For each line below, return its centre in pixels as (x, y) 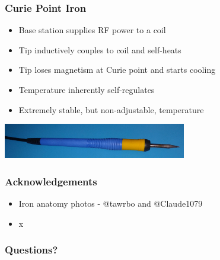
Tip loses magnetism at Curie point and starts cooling (117, 70)
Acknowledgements (51, 181)
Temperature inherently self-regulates (87, 89)
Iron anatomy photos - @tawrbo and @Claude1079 (111, 203)
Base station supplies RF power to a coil (92, 30)
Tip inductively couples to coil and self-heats (100, 49)
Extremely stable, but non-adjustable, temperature (111, 109)
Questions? (31, 250)
